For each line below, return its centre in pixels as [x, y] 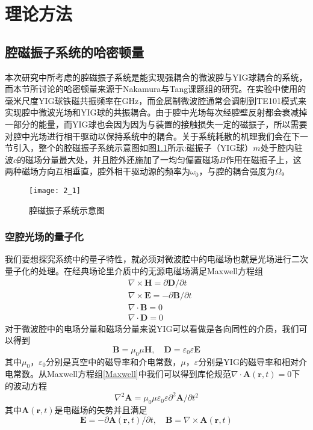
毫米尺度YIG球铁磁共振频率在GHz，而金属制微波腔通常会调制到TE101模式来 [156, 100]
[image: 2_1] [55, 190]
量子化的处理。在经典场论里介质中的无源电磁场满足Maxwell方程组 [134, 270]
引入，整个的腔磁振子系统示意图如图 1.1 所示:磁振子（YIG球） [133, 148]
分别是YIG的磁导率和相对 [248, 361]
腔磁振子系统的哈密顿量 [74, 51]
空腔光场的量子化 [44, 237]
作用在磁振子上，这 [263, 159]
